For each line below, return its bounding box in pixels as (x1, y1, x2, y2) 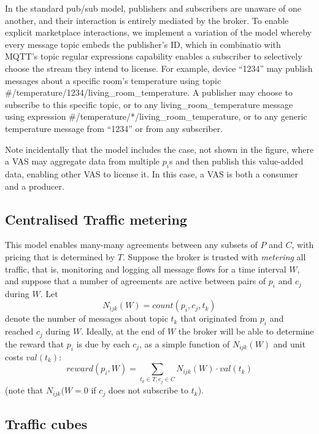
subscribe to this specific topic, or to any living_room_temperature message (5, 98, 293, 110)
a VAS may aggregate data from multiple (5, 155, 160, 168)
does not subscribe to (108, 384, 189, 397)
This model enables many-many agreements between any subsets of (5, 238, 258, 251)
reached (5, 325, 34, 338)
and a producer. (5, 179, 64, 192)
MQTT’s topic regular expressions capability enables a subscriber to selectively (5, 50, 302, 63)
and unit (273, 337, 306, 350)
